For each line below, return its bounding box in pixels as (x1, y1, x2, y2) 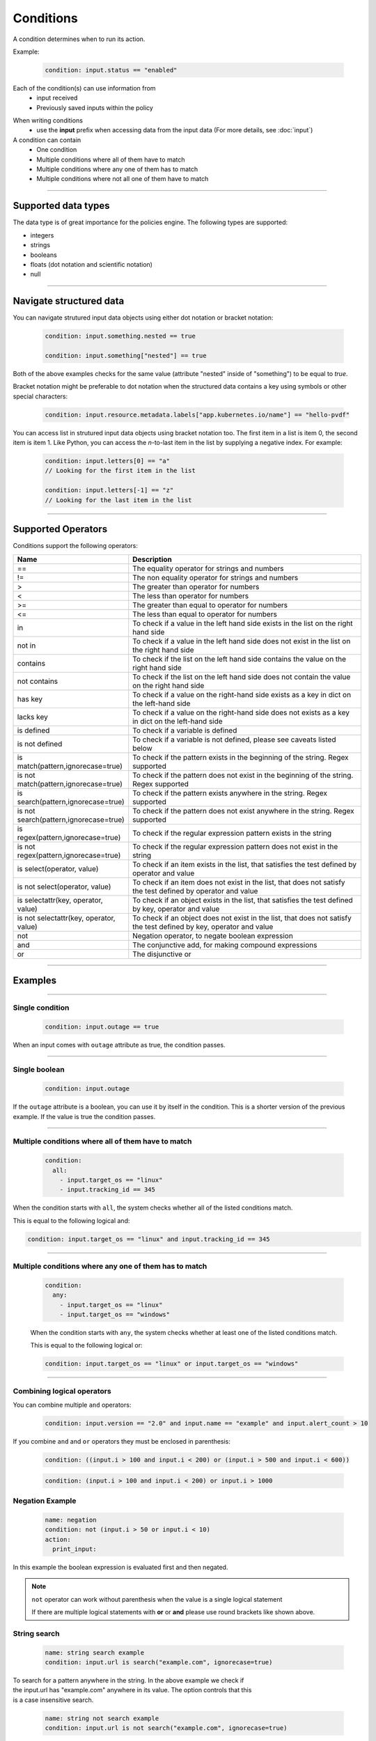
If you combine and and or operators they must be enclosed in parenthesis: (13, 1437, 231, 1446)
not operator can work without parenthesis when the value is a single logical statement (31, 1595, 283, 1603)
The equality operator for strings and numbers (132, 563, 285, 573)
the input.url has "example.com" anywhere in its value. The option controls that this (13, 1686, 252, 1694)
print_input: (52, 1545, 97, 1553)
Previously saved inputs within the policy (36, 103, 153, 111)
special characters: (13, 392, 68, 400)
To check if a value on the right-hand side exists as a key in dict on (132, 689, 352, 699)
